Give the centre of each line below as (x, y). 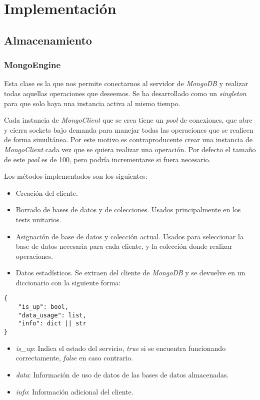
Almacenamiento (48, 40)
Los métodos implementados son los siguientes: (76, 176)
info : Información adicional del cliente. (74, 391)
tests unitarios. (38, 219)
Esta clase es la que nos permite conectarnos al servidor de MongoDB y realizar (126, 83)
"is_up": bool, (43, 307)
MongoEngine (32, 65)
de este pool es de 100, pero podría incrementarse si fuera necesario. (107, 159)
